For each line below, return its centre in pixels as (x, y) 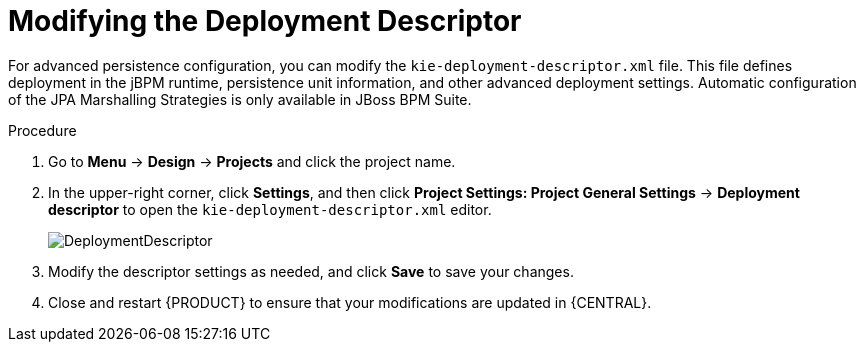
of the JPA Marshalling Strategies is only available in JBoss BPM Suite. (240, 99)
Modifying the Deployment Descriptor (265, 21)
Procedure (42, 130)
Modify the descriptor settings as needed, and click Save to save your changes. (311, 271)
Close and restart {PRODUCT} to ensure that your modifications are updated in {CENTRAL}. (350, 302)
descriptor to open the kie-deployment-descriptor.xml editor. (270, 209)
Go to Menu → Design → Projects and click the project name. (252, 161)
